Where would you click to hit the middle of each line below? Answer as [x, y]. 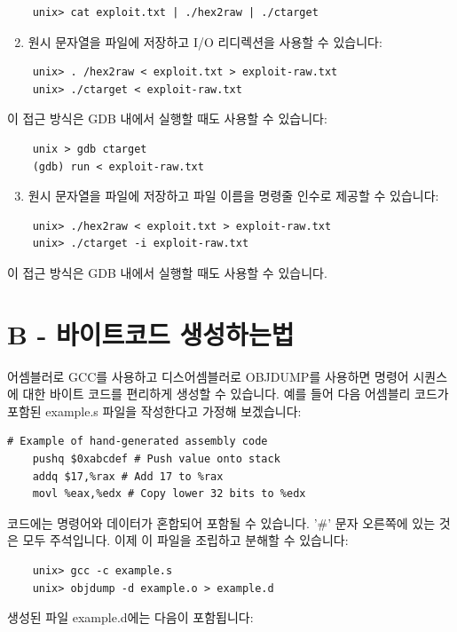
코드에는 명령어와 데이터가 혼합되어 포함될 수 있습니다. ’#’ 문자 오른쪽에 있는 [221, 522]
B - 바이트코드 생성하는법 [151, 333]
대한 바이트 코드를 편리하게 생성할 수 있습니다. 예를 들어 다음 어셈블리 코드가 [236, 394]
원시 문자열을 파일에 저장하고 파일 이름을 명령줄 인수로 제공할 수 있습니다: [233, 196]
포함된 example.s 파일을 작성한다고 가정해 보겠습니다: [154, 411]
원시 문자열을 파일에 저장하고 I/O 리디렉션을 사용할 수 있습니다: [205, 41]
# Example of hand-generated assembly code [138, 442]
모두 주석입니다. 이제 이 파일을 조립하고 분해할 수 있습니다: [185, 540]
